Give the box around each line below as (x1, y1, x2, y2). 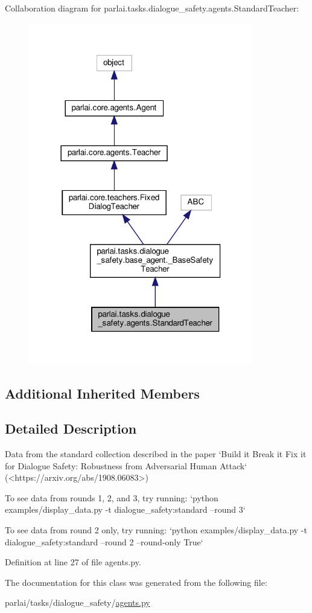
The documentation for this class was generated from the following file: (5, 576, 267, 588)
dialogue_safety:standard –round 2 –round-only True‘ (5, 535, 203, 548)
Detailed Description (5, 419, 137, 438)
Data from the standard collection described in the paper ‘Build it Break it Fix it (5, 448, 307, 460)
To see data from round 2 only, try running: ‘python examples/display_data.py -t (5, 524, 307, 536)
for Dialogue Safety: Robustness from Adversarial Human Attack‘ (5, 459, 247, 472)
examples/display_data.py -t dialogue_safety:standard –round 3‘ (5, 503, 246, 516)
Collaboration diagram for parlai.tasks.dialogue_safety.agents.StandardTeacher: (5, 2, 299, 14)
